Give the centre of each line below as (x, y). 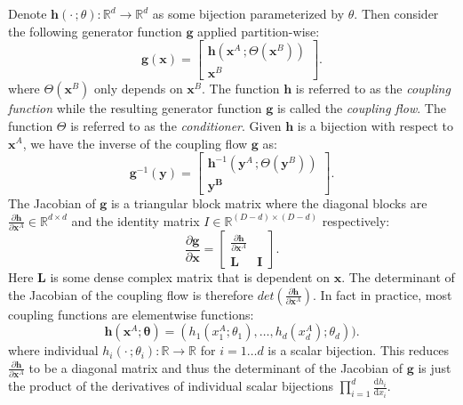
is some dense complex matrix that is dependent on (190, 277)
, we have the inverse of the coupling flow (135, 143)
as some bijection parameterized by (248, 13)
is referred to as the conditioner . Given (176, 125)
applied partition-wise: (259, 31)
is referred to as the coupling (373, 89)
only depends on (139, 89)
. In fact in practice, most (383, 294)
